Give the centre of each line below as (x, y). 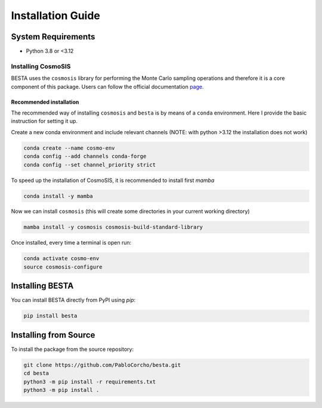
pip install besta (50, 316)
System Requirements (53, 37)
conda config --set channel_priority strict (90, 165)
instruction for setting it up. (44, 121)
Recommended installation (45, 102)
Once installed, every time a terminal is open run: (71, 243)
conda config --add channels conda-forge (85, 156)
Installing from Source (53, 335)
